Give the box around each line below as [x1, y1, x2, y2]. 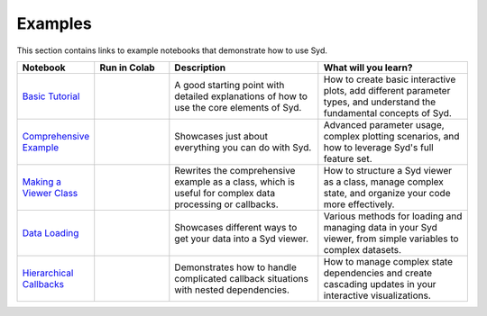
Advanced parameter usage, [323, 118, 446, 131]
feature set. [323, 152, 373, 165]
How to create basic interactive [323, 73, 456, 86]
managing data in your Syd [323, 221, 437, 233]
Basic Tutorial [22, 90, 80, 103]
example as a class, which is [174, 176, 296, 188]
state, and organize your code [323, 186, 451, 199]
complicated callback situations [174, 272, 308, 284]
